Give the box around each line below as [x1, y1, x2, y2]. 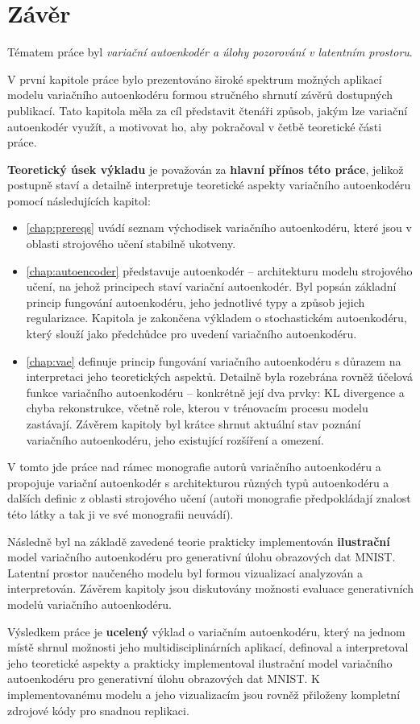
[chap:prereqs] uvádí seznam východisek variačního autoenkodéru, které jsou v [26, 219, 412, 236]
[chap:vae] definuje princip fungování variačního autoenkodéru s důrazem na [26, 352, 401, 369]
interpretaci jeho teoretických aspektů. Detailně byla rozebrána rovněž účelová [26, 368, 414, 385]
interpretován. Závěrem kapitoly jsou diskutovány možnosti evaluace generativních [7, 580, 414, 597]
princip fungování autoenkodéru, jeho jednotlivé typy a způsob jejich [26, 293, 365, 310]
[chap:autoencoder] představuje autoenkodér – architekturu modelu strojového [26, 262, 413, 279]
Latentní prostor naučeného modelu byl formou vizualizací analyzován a [7, 564, 364, 581]
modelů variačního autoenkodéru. [7, 595, 172, 612]
